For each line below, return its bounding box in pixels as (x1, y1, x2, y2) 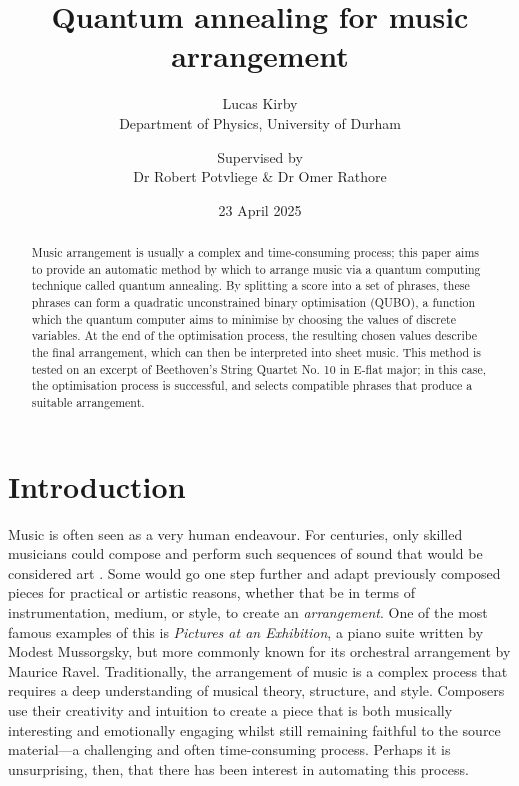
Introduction (8, 465, 186, 506)
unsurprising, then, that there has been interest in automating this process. (8, 758, 469, 779)
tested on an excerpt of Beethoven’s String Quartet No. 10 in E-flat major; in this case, (31, 360, 487, 377)
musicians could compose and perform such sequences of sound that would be (8, 543, 483, 564)
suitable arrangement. (31, 393, 145, 410)
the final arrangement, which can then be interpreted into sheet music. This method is (31, 344, 482, 361)
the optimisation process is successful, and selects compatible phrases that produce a (31, 377, 473, 394)
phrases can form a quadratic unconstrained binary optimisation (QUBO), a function (31, 294, 476, 311)
